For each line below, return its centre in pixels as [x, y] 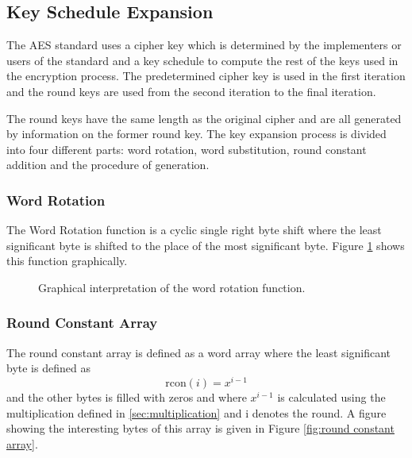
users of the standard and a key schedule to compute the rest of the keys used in [202, 60]
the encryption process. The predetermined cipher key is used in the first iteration [206, 76]
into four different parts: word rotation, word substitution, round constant [187, 149]
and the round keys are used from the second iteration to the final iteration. [191, 91]
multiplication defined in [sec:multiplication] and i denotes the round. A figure [196, 412]
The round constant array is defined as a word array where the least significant [199, 352]
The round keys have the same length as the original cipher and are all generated [204, 118]
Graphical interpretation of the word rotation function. [172, 287]
